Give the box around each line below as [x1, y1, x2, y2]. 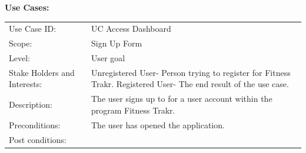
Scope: [9, 37, 32, 49]
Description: [9, 98, 52, 111]
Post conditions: [9, 133, 66, 145]
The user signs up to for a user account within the [91, 92, 272, 105]
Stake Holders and [9, 66, 75, 78]
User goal [91, 52, 125, 64]
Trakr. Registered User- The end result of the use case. [91, 78, 289, 90]
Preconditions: [9, 118, 61, 131]
